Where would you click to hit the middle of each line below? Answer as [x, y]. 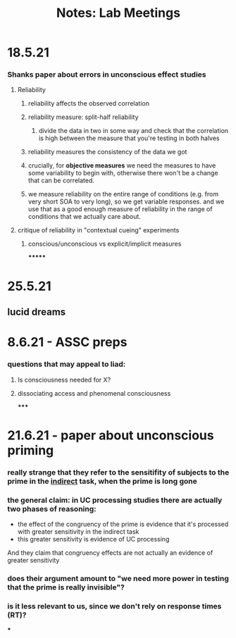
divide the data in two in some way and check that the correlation [133, 131]
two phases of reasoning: [52, 508]
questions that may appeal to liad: [67, 364]
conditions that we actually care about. [84, 217]
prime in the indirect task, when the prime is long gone [102, 481]
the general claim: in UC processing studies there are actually [115, 500]
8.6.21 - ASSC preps [67, 342]
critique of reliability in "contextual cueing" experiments [98, 230]
